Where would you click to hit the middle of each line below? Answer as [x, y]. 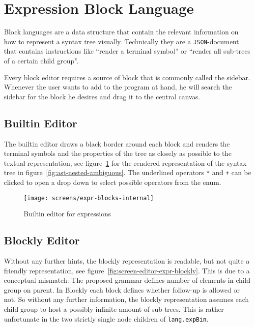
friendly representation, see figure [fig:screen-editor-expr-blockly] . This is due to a [127, 270]
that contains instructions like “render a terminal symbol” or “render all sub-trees [127, 51]
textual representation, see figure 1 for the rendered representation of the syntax [125, 163]
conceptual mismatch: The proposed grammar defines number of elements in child [127, 280]
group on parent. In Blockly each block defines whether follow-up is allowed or [122, 289]
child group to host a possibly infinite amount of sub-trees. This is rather [114, 309]
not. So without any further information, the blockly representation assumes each [127, 299]
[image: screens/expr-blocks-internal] [89, 198]
